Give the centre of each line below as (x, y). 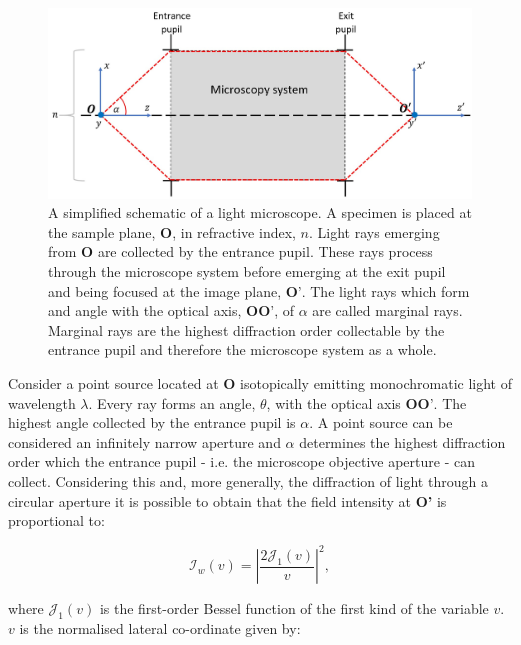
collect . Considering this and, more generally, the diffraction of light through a (248, 480)
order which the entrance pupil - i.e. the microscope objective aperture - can (241, 461)
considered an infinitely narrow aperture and (144, 441)
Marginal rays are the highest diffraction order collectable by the (246, 329)
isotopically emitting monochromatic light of (376, 382)
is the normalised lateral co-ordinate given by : (160, 628)
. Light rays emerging (374, 231)
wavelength (42, 402)
